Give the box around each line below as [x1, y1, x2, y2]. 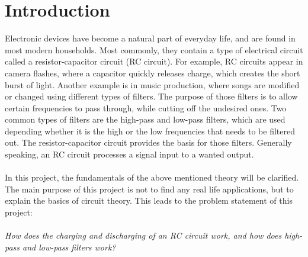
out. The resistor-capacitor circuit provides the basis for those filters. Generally [5, 136, 292, 149]
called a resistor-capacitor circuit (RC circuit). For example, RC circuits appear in [5, 55, 303, 68]
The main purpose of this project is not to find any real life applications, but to [5, 182, 294, 195]
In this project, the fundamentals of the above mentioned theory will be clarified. [5, 171, 299, 184]
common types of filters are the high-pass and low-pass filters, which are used [5, 113, 285, 126]
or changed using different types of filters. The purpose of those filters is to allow [5, 90, 298, 102]
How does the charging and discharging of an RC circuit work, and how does [5, 229, 282, 242]
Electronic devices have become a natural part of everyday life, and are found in [5, 32, 296, 44]
